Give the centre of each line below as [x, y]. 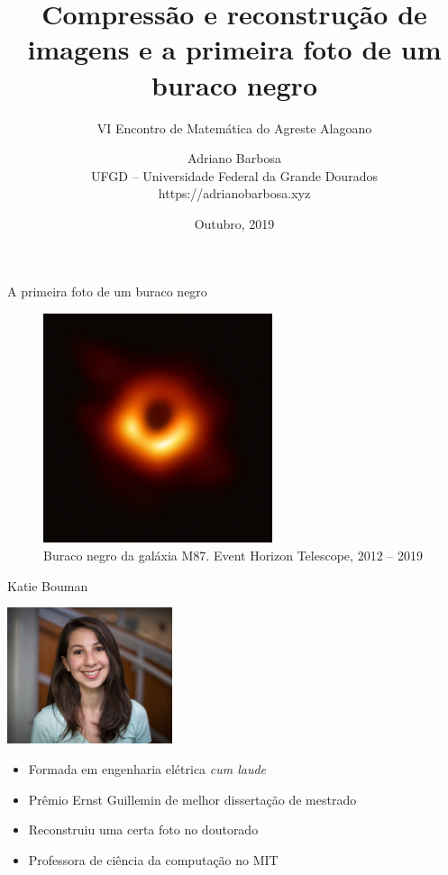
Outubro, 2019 [234, 223]
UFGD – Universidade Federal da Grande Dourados [234, 175]
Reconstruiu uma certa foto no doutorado [143, 829]
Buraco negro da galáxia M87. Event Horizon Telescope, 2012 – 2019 [233, 556]
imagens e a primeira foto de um [234, 49]
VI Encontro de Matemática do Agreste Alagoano [234, 128]
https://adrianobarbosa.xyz [234, 193]
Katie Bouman [48, 585]
